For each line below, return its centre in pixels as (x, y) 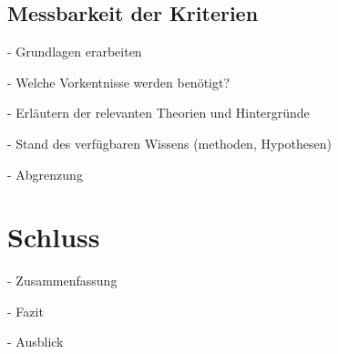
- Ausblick (36, 342)
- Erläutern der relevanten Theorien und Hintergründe (159, 113)
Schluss (54, 237)
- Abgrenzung (45, 174)
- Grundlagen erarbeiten (75, 52)
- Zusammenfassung (62, 281)
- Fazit (26, 311)
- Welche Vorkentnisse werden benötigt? (119, 82)
